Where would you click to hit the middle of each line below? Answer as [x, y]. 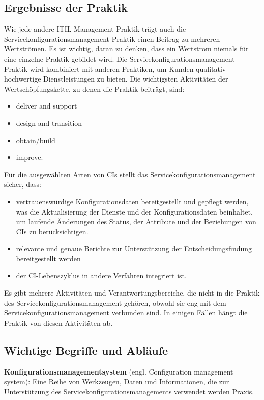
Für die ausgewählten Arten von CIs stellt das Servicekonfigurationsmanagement [130, 174]
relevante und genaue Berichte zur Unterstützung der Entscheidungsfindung [134, 248]
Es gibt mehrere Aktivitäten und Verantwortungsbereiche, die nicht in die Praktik [132, 293]
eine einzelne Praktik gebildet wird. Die [66, 58]
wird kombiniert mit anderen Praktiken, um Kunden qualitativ [128, 69]
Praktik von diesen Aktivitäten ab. [58, 322]
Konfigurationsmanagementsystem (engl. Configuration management [119, 371]
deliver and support [47, 106]
